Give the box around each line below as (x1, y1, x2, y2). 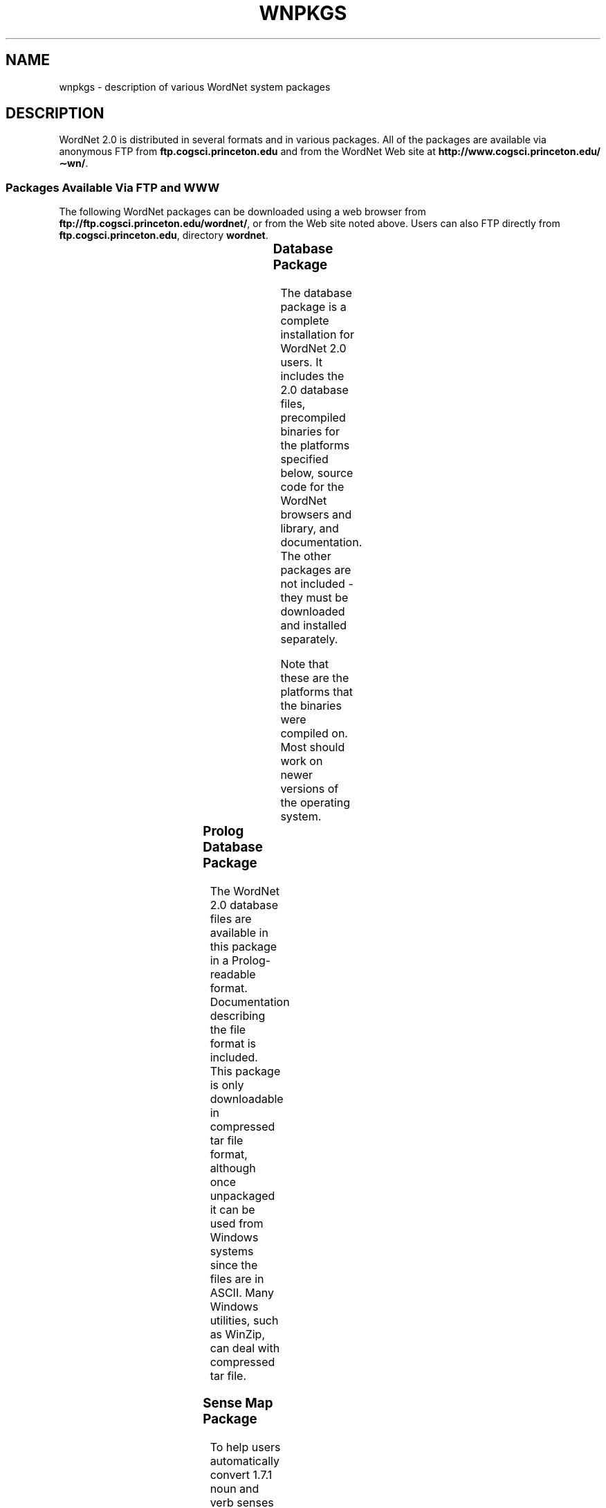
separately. (280, 631, 338, 646)
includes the (280, 368, 345, 383)
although (210, 1160, 256, 1175)
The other (280, 548, 331, 563)
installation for (280, 327, 354, 341)
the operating (280, 795, 351, 809)
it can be (210, 1202, 255, 1217)
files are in (210, 1271, 264, 1286)
